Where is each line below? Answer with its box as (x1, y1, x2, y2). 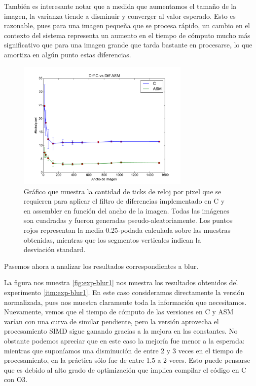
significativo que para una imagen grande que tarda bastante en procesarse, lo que (4, 40, 253, 50)
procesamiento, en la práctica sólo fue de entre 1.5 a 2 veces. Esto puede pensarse (4, 355, 250, 365)
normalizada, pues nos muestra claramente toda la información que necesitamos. (4, 297, 247, 307)
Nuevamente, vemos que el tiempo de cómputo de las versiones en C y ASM (4, 306, 234, 317)
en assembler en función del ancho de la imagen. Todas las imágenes (24, 205, 229, 215)
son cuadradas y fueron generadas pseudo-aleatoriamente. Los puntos (24, 215, 233, 225)
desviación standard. (24, 244, 86, 255)
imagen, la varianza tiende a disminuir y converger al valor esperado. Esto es (4, 10, 236, 21)
